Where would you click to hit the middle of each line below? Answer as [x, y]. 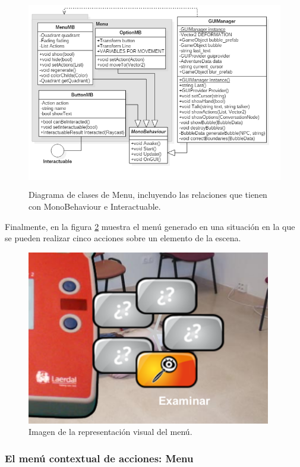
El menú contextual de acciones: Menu [99, 458]
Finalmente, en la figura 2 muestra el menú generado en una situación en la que [150, 226]
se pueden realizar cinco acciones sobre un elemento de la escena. [123, 238]
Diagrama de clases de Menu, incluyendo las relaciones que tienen [148, 195]
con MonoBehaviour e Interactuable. [95, 206]
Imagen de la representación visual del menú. [110, 432]
